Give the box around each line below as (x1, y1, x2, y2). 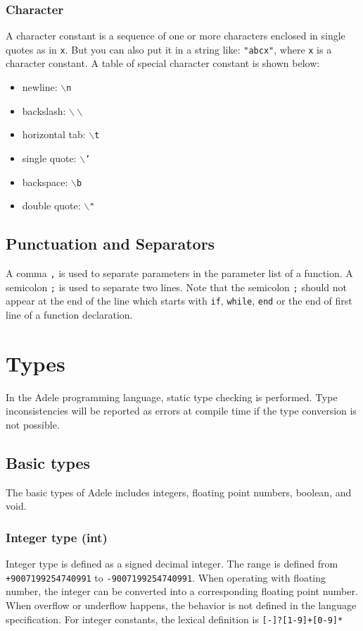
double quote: (22, 198, 81, 213)
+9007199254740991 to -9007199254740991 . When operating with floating (6, 570, 326, 584)
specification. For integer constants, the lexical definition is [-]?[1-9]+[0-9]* (6, 611, 343, 626)
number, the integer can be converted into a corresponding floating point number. (6, 584, 358, 599)
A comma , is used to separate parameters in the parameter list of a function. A (6, 266, 353, 281)
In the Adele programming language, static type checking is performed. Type (6, 389, 338, 404)
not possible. (6, 417, 60, 432)
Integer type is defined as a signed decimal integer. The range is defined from (6, 556, 338, 571)
